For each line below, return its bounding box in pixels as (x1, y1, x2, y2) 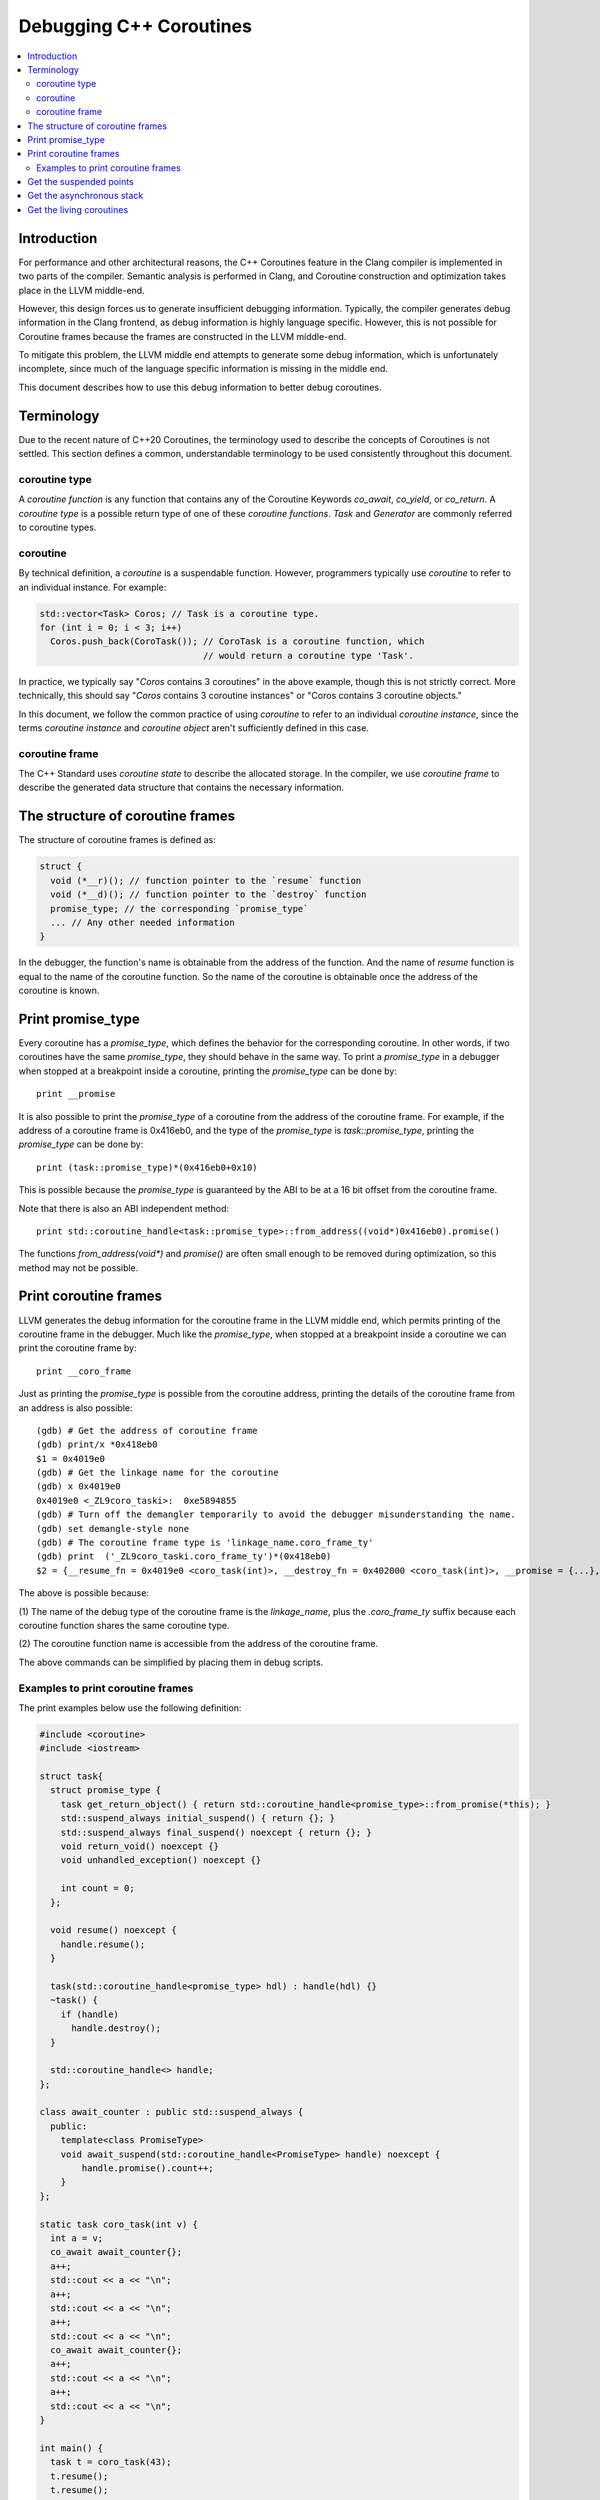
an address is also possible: (18, 1401, 133, 1414)
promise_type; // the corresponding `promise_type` (50, 903, 309, 914)
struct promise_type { (50, 1785, 162, 1796)
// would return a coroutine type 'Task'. (202, 650, 415, 661)
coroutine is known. (18, 985, 100, 997)
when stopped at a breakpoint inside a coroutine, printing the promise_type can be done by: (18, 1065, 397, 1077)
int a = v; (50, 2232, 104, 2244)
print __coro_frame (36, 1365, 132, 1377)
